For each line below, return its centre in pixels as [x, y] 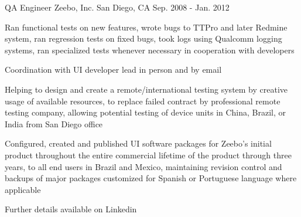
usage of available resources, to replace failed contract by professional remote [143, 101]
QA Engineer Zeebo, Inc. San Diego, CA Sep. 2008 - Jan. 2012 [117, 7]
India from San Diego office [54, 123]
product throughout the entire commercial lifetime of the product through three [148, 155]
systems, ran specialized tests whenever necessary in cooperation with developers [150, 50]
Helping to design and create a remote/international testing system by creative [146, 89]
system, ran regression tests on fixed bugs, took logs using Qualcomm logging [143, 38]
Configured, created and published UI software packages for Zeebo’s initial [138, 143]
